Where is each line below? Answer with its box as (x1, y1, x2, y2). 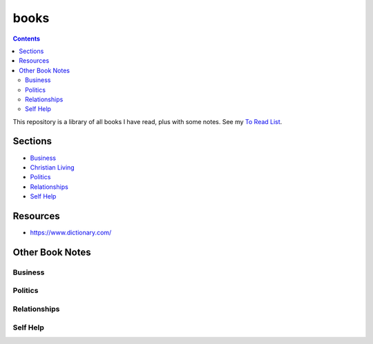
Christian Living (30, 163, 75, 172)
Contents (12, 34, 41, 43)
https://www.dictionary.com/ (30, 228, 112, 237)
